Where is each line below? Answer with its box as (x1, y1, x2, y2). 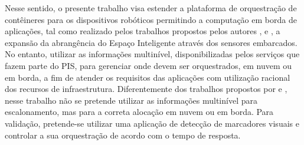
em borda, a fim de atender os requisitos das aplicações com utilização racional (5, 71, 290, 83)
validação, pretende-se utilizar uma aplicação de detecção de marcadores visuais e (5, 117, 299, 129)
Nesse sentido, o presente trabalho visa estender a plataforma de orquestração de (5, 2, 297, 14)
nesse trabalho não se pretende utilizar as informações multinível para (5, 94, 257, 106)
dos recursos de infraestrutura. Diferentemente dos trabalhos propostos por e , (5, 83, 287, 95)
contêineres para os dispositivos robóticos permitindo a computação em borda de (5, 13, 297, 25)
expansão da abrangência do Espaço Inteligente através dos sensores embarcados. (5, 36, 298, 48)
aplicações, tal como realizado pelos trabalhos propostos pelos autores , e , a (5, 25, 280, 37)
